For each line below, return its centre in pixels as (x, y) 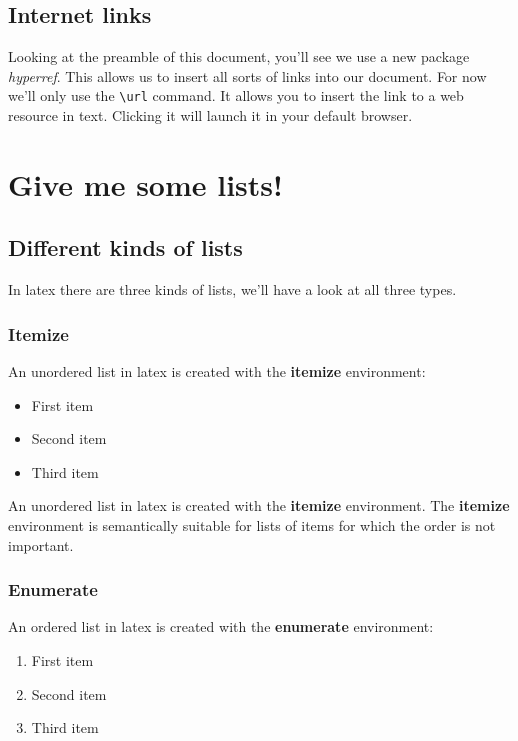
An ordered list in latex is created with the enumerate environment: (221, 626)
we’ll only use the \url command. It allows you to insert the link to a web (236, 95)
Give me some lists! (145, 183)
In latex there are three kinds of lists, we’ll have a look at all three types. (232, 289)
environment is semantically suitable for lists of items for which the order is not (252, 525)
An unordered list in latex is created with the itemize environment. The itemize (259, 505)
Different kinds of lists (125, 247)
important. (41, 544)
